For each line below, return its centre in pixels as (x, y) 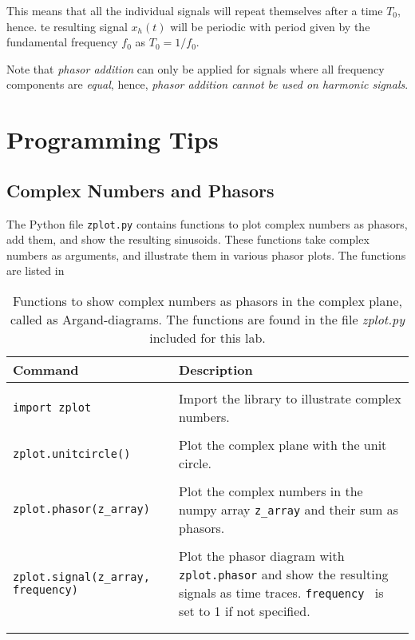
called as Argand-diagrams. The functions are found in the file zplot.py (207, 319)
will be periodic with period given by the (270, 26)
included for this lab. (207, 337)
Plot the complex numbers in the (271, 491)
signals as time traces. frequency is (281, 592)
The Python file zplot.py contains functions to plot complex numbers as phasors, (207, 223)
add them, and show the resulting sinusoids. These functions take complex (188, 239)
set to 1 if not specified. (245, 610)
